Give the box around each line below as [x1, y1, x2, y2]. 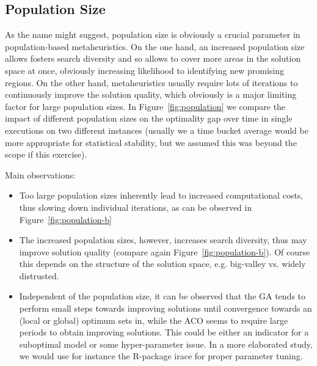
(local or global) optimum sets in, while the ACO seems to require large [19, 313, 288, 326]
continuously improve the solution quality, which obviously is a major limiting [5, 88, 297, 101]
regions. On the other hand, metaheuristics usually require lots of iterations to [5, 76, 298, 89]
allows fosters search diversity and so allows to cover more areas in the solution [5, 52, 301, 65]
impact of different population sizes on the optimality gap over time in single [5, 112, 293, 125]
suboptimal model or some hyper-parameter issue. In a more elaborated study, [19, 337, 313, 350]
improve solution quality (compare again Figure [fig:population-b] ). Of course [19, 245, 310, 258]
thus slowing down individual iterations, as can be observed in [19, 200, 252, 213]
